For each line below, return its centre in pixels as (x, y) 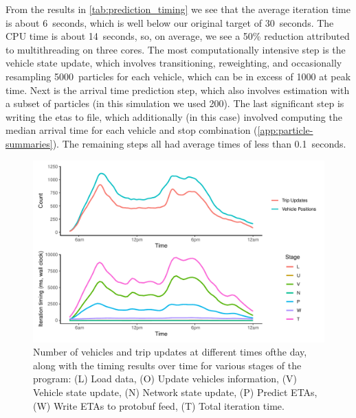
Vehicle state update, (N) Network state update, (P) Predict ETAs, (175, 392)
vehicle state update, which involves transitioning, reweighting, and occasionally (174, 63)
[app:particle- (285, 130)
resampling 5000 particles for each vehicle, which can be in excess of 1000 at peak (178, 76)
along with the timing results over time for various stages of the (167, 365)
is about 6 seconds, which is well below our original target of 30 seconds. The (170, 22)
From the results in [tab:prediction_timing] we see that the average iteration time (178, 9)
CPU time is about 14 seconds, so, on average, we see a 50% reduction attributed (178, 36)
